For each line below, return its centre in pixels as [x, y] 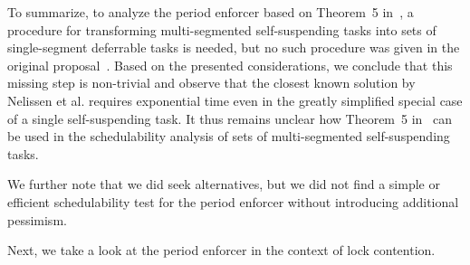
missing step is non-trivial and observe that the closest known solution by [211, 83]
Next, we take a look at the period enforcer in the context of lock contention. [221, 250]
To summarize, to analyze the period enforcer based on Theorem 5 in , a [211, 12]
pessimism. [37, 219]
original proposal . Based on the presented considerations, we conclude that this [230, 65]
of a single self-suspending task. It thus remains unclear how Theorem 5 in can [230, 118]
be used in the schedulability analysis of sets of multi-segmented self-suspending [229, 136]
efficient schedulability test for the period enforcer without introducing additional [233, 201]
